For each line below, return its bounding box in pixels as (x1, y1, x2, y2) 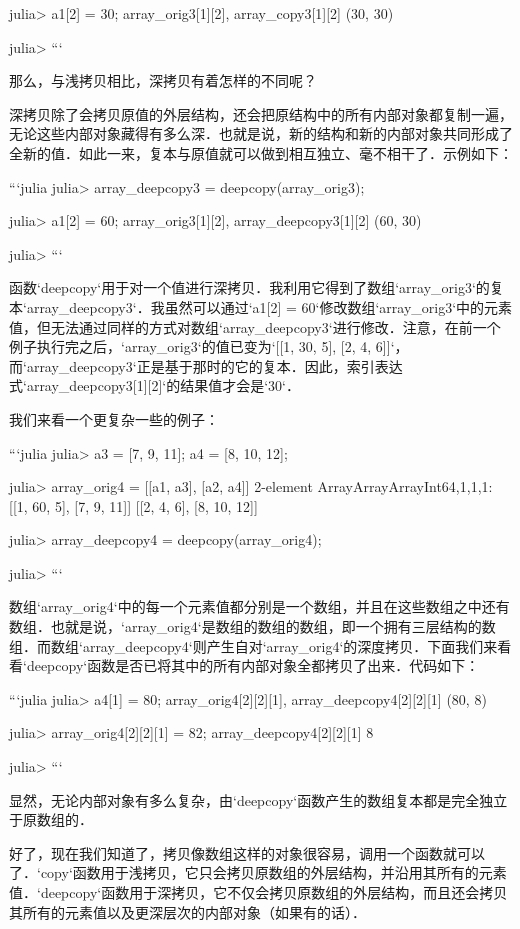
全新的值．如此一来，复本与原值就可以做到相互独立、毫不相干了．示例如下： (9, 142, 513, 163)
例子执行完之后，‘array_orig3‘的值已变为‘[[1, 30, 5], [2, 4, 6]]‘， (9, 336, 409, 357)
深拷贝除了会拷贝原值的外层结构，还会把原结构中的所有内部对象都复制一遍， (9, 103, 513, 124)
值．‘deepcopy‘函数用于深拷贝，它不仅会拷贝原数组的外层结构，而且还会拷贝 (9, 882, 508, 902)
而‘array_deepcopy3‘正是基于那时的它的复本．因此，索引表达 (9, 355, 403, 376)
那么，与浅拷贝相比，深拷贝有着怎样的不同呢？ (9, 70, 317, 91)
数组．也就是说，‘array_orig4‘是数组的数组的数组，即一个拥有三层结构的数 (9, 616, 496, 637)
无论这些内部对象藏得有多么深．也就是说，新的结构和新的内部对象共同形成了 (9, 123, 513, 144)
